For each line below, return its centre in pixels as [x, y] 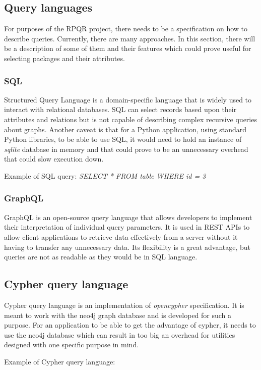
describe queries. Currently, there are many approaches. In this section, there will [130, 38]
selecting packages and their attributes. [64, 58]
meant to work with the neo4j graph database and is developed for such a [118, 315]
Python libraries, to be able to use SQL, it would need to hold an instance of [123, 139]
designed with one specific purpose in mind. [72, 345]
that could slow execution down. [54, 159]
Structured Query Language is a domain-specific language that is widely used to [128, 99]
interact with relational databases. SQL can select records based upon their [120, 109]
